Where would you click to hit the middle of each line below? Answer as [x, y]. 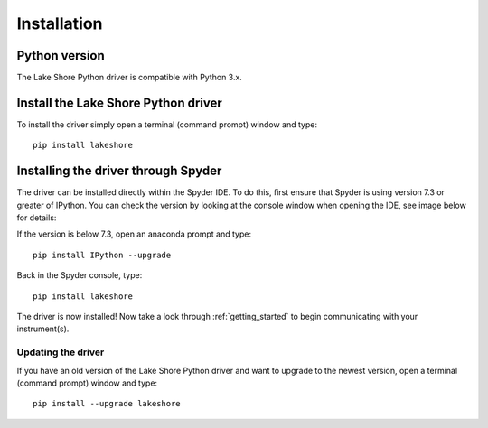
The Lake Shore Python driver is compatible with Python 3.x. [130, 78]
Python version [61, 56]
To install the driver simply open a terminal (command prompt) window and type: [167, 124]
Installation [60, 23]
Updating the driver [61, 352]
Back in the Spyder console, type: [80, 275]
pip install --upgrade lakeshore [107, 404]
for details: [37, 218]
